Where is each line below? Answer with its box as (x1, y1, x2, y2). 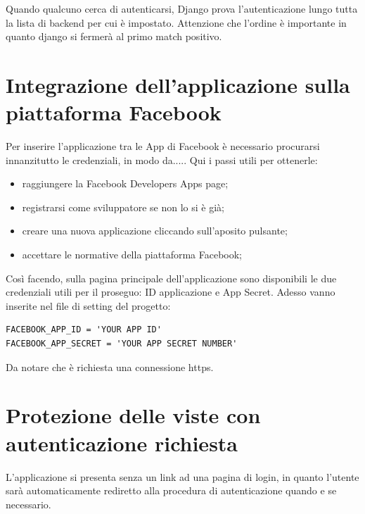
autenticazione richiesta (6, 428, 238, 457)
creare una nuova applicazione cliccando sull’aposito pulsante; (22, 223, 288, 238)
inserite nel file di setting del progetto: (6, 298, 171, 313)
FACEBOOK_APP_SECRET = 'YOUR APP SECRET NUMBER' (6, 339, 238, 349)
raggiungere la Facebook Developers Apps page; (22, 176, 229, 191)
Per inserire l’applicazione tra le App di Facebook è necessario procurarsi (6, 139, 320, 153)
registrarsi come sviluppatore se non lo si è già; (22, 199, 224, 214)
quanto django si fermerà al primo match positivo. (6, 29, 222, 44)
